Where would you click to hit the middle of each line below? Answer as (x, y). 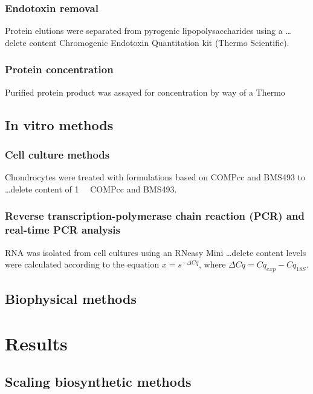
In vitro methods (59, 124)
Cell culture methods (57, 154)
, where (212, 264)
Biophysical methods (71, 299)
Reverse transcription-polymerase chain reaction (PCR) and (155, 216)
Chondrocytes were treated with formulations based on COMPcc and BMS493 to (155, 177)
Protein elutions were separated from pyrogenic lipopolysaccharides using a (144, 31)
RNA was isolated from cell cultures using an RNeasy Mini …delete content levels (156, 252)
